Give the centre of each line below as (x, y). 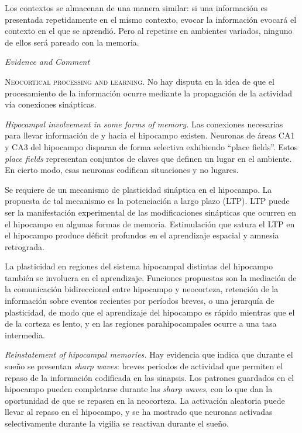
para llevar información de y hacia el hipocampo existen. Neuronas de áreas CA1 (150, 135)
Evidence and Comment (47, 62)
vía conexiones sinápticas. (51, 104)
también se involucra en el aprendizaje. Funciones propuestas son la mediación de (151, 277)
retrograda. (25, 246)
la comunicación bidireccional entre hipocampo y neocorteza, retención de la (142, 289)
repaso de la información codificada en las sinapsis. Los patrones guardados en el (150, 377)
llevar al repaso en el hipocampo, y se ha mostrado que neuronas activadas (139, 412)
